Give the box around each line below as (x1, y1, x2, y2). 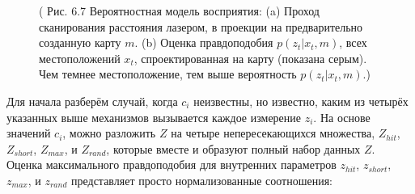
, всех (339, 34, 367, 51)
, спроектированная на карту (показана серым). (133, 49, 367, 66)
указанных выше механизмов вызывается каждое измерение (6, 108, 302, 125)
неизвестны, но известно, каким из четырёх (193, 92, 409, 109)
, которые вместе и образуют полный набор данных (106, 140, 361, 157)
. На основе (313, 108, 371, 125)
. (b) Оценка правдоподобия (134, 34, 273, 51)
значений (6, 124, 51, 141)
